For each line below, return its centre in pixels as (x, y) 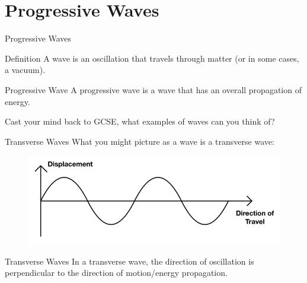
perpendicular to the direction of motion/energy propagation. (116, 273)
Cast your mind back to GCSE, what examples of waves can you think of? (140, 121)
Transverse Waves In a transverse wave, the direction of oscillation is (129, 261)
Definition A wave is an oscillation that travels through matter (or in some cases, (152, 58)
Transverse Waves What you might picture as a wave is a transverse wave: (140, 141)
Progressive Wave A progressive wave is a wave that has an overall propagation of (153, 89)
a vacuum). (25, 70)
